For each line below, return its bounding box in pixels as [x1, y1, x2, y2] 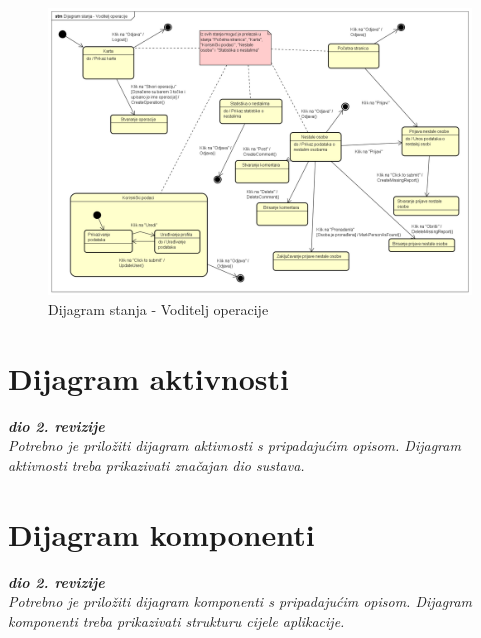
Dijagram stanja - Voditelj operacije [48, 298, 269, 319]
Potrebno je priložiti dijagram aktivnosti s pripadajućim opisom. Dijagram [8, 435, 461, 456]
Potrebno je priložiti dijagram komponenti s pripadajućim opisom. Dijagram [8, 591, 472, 612]
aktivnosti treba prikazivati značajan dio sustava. [8, 454, 305, 475]
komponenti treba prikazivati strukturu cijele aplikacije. [8, 610, 345, 631]
